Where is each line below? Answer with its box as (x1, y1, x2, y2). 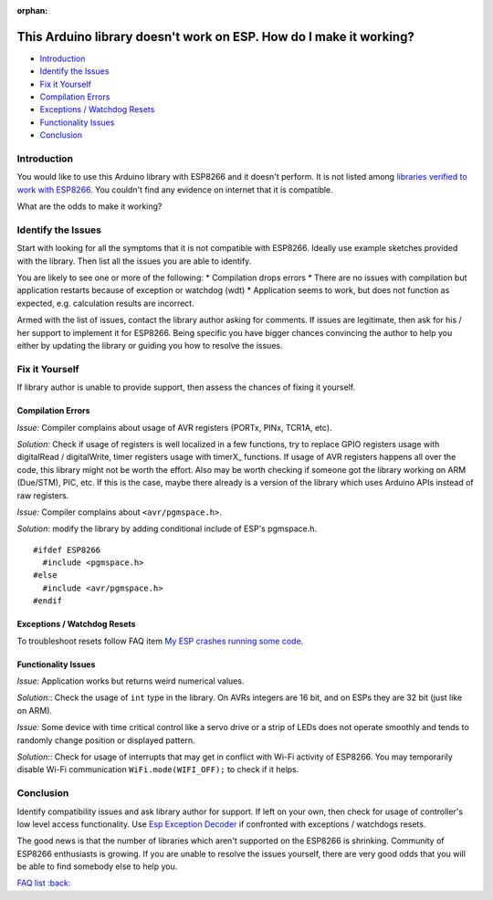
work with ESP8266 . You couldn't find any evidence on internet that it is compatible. (16, 183, 333, 195)
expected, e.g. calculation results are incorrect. (16, 298, 195, 309)
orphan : (16, 5, 48, 16)
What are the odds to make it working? (16, 201, 163, 212)
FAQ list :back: (16, 877, 71, 889)
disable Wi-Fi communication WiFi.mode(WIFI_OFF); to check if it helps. (16, 764, 299, 775)
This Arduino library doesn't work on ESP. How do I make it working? (16, 28, 414, 45)
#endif (33, 596, 63, 606)
